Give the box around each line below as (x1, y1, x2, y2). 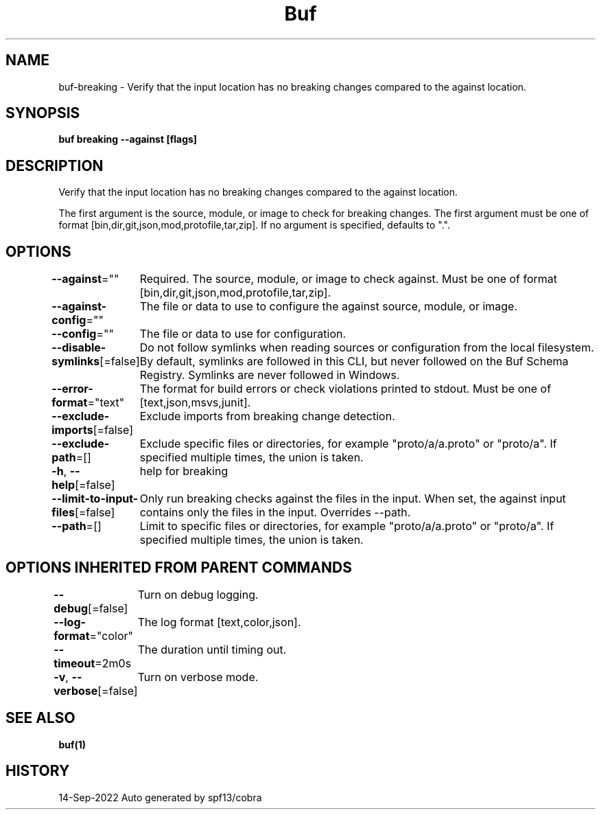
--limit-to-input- (51, 492, 139, 506)
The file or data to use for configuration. (139, 327, 346, 341)
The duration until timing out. (137, 642, 287, 656)
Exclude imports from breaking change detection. (139, 409, 395, 424)
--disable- (51, 341, 106, 355)
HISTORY (5, 762, 70, 780)
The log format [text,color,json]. (137, 615, 301, 629)
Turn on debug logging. (137, 587, 259, 601)
